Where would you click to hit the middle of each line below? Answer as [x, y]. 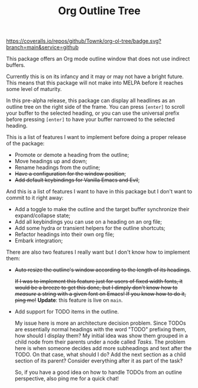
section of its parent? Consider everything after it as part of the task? [99, 361]
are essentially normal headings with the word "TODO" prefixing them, [100, 329]
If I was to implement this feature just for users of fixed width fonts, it [99, 282]
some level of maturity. [34, 89]
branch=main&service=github [42, 47]
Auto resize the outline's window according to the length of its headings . [103, 270]
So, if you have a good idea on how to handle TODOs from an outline [98, 372]
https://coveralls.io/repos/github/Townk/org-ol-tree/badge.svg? [84, 41]
